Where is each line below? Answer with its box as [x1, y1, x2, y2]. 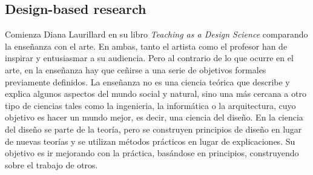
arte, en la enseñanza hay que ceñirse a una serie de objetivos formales [5, 63, 266, 76]
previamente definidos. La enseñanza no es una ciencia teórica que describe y [5, 75, 290, 88]
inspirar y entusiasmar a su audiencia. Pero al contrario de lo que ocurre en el [5, 51, 294, 64]
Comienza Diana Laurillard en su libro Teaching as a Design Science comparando [5, 28, 308, 41]
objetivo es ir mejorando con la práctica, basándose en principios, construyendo [5, 147, 299, 159]
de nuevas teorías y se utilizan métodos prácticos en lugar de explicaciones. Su [5, 134, 295, 147]
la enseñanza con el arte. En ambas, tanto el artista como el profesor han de [5, 39, 288, 52]
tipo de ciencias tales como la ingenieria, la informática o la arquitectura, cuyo [5, 99, 296, 111]
